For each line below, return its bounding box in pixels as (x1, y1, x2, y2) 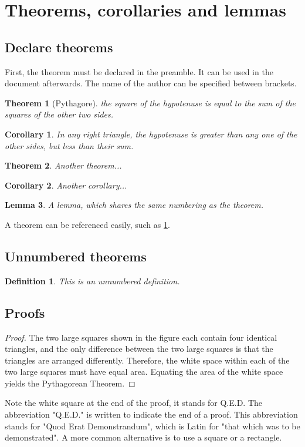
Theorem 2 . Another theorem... (5, 159, 122, 172)
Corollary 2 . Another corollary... (5, 179, 127, 191)
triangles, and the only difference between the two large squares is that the (5, 342, 273, 355)
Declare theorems (5, 38, 113, 56)
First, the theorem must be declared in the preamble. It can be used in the (5, 65, 273, 78)
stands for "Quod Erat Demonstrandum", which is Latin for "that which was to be (5, 419, 300, 432)
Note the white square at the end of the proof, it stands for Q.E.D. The (5, 396, 263, 409)
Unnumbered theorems (5, 247, 147, 265)
